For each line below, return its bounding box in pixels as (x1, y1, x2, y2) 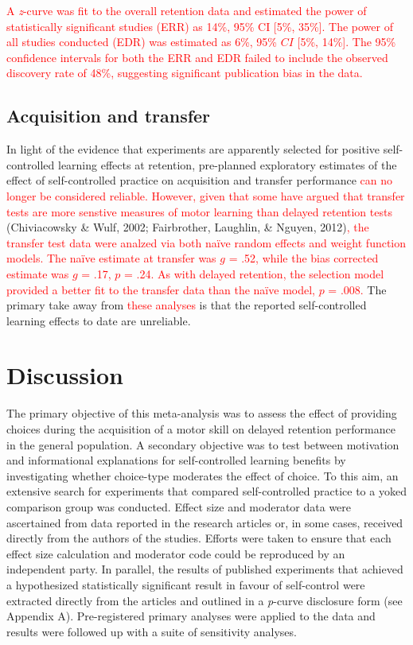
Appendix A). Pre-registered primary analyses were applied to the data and (6, 608, 376, 624)
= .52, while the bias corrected (228, 250, 379, 266)
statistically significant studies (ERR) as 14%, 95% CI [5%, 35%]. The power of (6, 17, 393, 34)
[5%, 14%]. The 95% (297, 33, 396, 50)
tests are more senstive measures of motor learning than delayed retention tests (6, 203, 392, 220)
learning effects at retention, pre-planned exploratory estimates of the (57, 156, 397, 173)
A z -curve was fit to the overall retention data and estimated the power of (6, 2, 367, 18)
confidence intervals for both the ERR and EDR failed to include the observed (6, 49, 388, 65)
